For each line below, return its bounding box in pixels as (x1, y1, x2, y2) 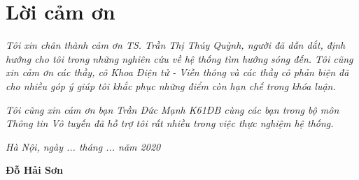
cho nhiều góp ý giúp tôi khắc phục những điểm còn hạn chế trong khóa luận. (6, 78, 336, 93)
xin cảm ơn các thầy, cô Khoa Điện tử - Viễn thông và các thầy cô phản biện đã (6, 65, 349, 80)
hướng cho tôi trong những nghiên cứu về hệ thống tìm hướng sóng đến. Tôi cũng (6, 51, 353, 66)
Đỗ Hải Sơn (6, 163, 63, 177)
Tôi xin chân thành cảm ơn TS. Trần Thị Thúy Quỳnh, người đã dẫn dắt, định (6, 38, 346, 52)
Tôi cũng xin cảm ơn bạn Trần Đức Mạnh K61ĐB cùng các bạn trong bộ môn (6, 102, 339, 117)
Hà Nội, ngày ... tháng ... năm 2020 (6, 139, 161, 153)
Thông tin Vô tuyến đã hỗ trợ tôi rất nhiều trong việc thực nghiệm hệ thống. (6, 116, 334, 130)
